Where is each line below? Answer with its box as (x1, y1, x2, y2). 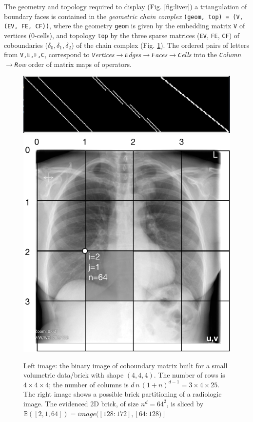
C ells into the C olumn (177, 49, 241, 60)
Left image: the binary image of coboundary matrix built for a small (23, 360, 228, 370)
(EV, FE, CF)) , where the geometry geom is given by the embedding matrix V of (4, 21, 245, 31)
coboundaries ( (4, 40, 48, 50)
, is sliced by (166, 398, 204, 408)
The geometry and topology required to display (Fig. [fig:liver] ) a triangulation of (4, 1, 247, 11)
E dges (125, 49, 141, 60)
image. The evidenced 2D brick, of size (23, 398, 139, 408)
